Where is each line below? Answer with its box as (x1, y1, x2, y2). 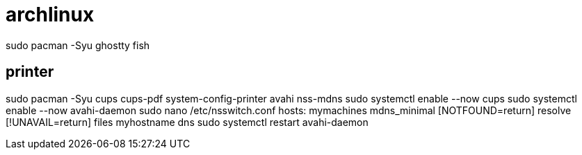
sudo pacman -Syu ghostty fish (6, 39, 150, 51)
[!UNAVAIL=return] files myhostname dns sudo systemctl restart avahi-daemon (6, 116, 369, 128)
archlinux (6, 3, 95, 26)
